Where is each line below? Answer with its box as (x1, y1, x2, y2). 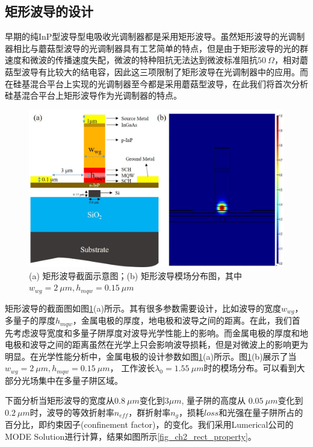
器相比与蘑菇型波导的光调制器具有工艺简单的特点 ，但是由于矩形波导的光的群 (5, 42, 308, 54)
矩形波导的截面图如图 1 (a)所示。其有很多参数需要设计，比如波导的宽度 (5, 301, 281, 314)
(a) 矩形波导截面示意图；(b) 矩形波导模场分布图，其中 (29, 269, 242, 282)
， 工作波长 (110, 362, 155, 374)
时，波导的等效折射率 (29, 406, 114, 418)
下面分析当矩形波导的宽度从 (5, 394, 114, 407)
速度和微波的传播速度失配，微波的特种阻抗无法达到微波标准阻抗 (5, 54, 258, 66)
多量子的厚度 (5, 314, 55, 327)
